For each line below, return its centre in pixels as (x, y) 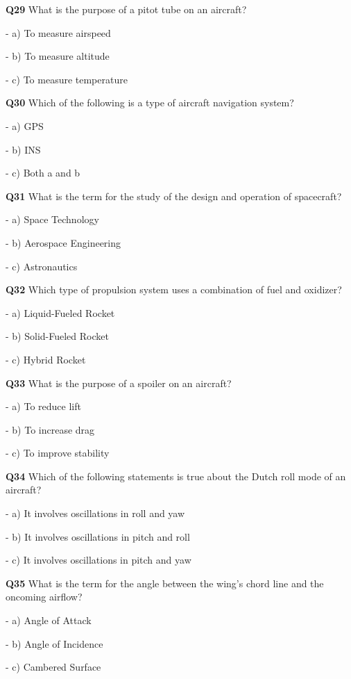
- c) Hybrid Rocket (46, 359)
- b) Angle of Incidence (54, 643)
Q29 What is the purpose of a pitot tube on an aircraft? (126, 9)
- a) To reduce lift (43, 406)
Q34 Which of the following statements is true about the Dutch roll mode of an (176, 476)
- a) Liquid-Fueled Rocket (60, 312)
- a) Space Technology (52, 219)
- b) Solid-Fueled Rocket (57, 336)
